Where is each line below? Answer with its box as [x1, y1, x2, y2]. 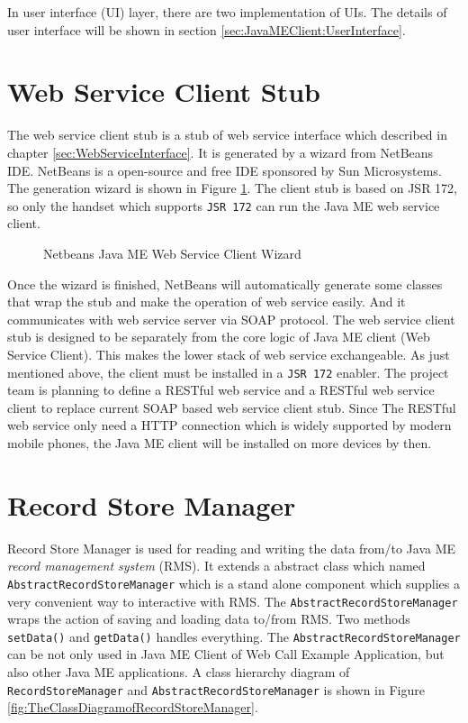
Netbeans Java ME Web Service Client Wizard [43, 243, 301, 262]
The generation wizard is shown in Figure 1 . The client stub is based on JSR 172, [7, 178, 458, 197]
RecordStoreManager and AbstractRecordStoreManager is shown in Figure [7, 680, 425, 699]
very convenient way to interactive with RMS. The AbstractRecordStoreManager [7, 591, 458, 610]
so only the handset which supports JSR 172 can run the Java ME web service [7, 196, 440, 215]
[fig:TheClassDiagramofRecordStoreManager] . [7, 698, 258, 717]
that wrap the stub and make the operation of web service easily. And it [7, 292, 406, 311]
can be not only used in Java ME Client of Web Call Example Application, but [7, 645, 445, 664]
